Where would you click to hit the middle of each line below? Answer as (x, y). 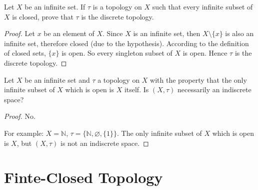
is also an (239, 33)
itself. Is (136, 89)
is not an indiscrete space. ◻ (104, 143)
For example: (24, 133)
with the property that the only (198, 79)
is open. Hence (205, 53)
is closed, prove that (43, 16)
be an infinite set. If (55, 7)
